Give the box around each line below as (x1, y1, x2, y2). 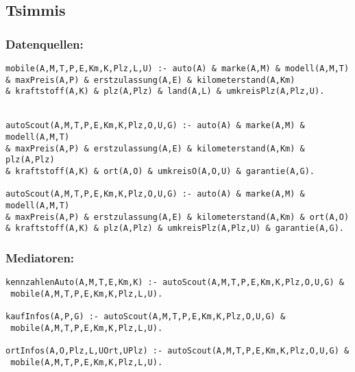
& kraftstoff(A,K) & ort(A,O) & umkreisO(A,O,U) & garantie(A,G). (5, 166, 315, 176)
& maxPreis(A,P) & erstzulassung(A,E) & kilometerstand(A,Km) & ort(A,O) (5, 212, 350, 222)
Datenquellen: (5, 35, 84, 52)
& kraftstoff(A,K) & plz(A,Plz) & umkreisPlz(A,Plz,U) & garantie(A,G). (5, 223, 344, 234)
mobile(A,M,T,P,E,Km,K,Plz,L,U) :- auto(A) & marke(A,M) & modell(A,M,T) (5, 64, 350, 73)
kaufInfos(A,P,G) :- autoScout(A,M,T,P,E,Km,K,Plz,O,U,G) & (5, 312, 286, 322)
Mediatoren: (5, 249, 75, 266)
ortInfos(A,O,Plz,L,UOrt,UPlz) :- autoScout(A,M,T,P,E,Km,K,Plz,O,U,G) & (5, 346, 350, 356)
